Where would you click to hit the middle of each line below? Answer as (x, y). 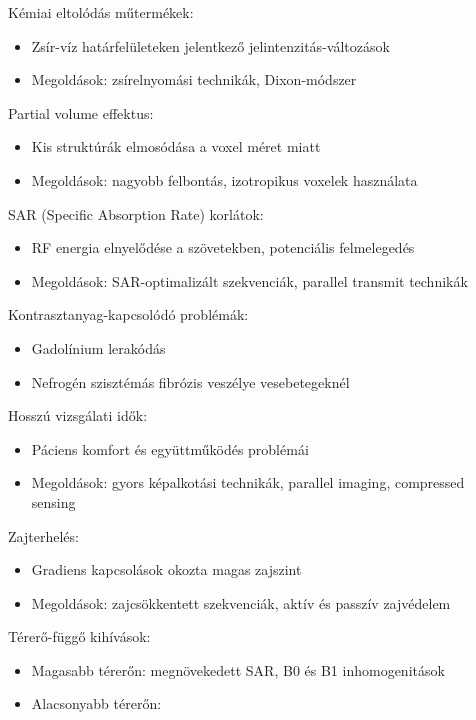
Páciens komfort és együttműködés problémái (170, 448)
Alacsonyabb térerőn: (96, 703)
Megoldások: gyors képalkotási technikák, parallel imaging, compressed (248, 482)
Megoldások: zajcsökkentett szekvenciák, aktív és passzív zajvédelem (241, 602)
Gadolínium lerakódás (98, 347)
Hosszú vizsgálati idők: (78, 415)
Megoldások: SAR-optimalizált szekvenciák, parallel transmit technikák (249, 280)
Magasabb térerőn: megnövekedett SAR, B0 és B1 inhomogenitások (238, 669)
